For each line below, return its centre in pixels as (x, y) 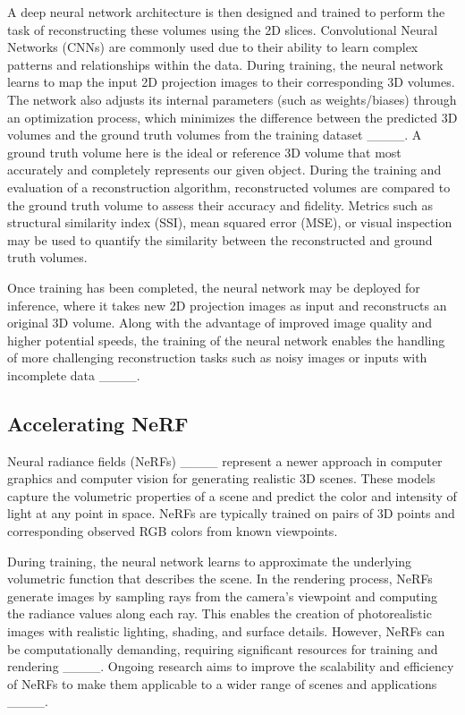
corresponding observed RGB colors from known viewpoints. (173, 531)
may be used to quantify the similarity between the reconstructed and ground (220, 239)
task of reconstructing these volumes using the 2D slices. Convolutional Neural (223, 29)
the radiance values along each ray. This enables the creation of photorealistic (220, 613)
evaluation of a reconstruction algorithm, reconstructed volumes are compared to (229, 187)
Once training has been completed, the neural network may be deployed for (214, 287)
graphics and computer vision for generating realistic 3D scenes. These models (221, 478)
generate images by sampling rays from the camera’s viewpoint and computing (223, 596)
